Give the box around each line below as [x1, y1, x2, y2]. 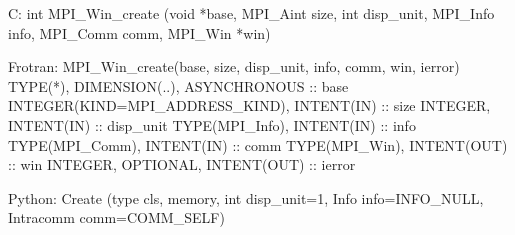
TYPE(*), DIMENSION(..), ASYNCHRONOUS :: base [8, 75, 349, 96]
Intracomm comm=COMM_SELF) [8, 207, 225, 228]
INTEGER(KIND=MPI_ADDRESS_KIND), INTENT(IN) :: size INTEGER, [8, 95, 491, 116]
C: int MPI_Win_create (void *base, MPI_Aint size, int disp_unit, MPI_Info [8, 3, 495, 23]
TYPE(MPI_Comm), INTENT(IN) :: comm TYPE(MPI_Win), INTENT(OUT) [8, 134, 508, 155]
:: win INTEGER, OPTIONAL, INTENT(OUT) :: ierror [8, 154, 356, 175]
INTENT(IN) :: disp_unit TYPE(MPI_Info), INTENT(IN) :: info [8, 114, 416, 135]
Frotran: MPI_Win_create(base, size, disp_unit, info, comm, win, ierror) [8, 56, 460, 77]
